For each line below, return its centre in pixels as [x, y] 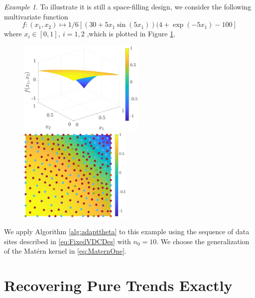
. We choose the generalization [203, 241]
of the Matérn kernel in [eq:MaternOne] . [65, 251]
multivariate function [36, 16]
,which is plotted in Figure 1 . [131, 34]
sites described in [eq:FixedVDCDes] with [67, 241]
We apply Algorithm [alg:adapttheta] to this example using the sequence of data [127, 231]
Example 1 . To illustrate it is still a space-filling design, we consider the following [128, 6]
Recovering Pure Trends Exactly [118, 285]
